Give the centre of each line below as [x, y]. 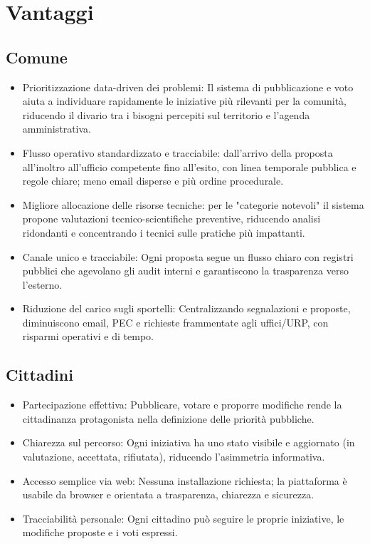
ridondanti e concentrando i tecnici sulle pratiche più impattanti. [164, 232]
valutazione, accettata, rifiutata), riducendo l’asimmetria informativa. [174, 457]
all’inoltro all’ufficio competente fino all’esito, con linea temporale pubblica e [189, 166]
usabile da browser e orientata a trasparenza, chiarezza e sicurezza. [168, 494]
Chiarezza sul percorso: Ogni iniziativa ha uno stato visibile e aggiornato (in [189, 442]
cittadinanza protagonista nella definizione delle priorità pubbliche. [168, 418]
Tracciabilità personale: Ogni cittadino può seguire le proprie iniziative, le [183, 518]
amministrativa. [57, 129]
